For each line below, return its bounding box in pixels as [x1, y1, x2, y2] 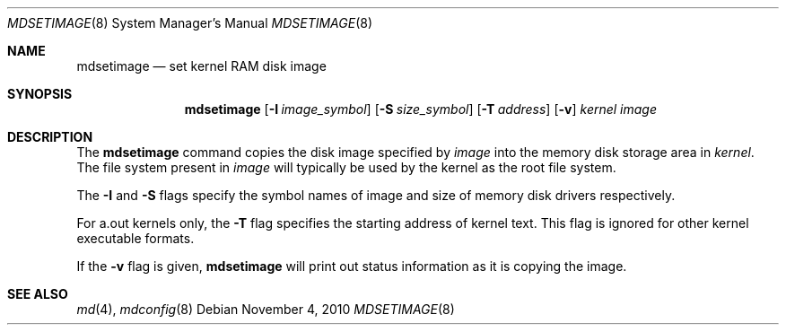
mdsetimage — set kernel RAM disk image [76, 58, 327, 74]
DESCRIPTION [7, 129, 93, 144]
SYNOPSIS [7, 86, 73, 101]
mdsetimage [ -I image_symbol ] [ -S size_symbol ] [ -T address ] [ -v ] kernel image [184, 101, 658, 117]
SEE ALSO [7, 286, 68, 301]
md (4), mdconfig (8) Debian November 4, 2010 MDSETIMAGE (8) [76, 301, 455, 317]
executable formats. [76, 231, 195, 246]
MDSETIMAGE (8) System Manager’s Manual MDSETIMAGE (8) [7, 15, 373, 31]
